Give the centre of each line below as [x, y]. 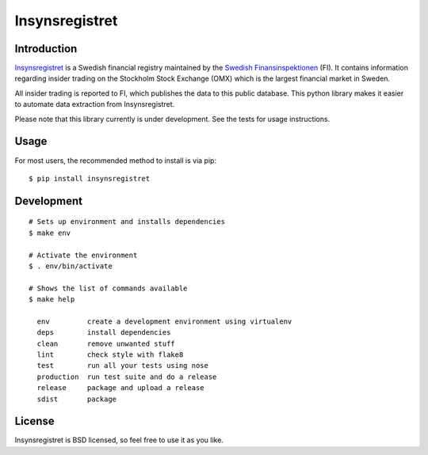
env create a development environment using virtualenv [164, 321]
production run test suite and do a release [127, 377]
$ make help [52, 300]
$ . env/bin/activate [71, 266]
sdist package [77, 399]
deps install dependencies [104, 333]
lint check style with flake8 [110, 355]
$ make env [50, 233]
